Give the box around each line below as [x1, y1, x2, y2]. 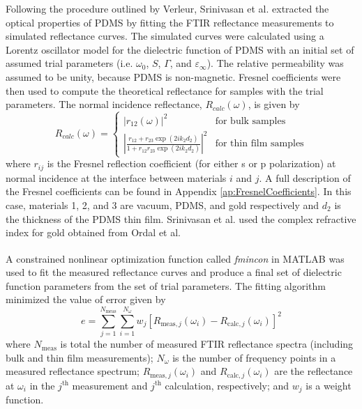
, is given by [248, 97, 300, 111]
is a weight [306, 378, 352, 392]
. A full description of [259, 170, 351, 185]
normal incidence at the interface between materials [6, 170, 227, 185]
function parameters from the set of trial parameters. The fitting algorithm [6, 278, 326, 293]
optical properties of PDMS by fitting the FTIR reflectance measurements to [6, 15, 334, 29]
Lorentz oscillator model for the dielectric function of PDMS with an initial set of [6, 42, 354, 56]
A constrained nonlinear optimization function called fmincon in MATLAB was [6, 251, 345, 265]
